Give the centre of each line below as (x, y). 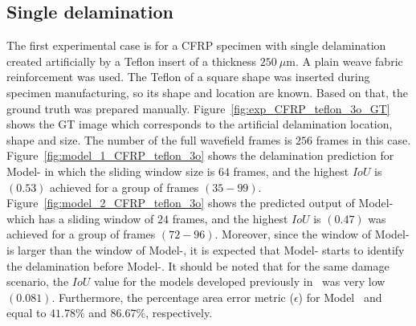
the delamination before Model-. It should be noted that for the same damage (198, 265)
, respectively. (179, 313)
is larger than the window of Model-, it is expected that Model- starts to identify (206, 249)
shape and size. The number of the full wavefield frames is (149, 139)
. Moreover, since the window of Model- (312, 234)
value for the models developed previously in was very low (239, 281)
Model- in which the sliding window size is (111, 171)
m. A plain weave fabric (345, 61)
